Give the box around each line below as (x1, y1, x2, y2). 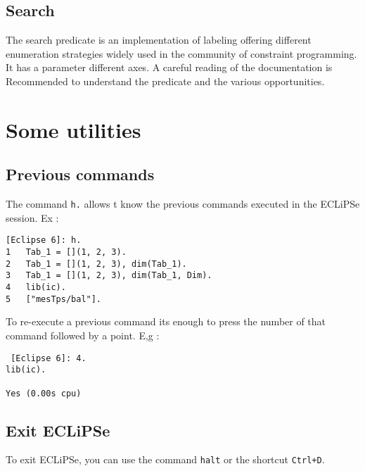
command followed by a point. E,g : (6, 327, 160, 342)
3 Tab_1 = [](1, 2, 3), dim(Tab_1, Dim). (6, 270, 212, 281)
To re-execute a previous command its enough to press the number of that (6, 314, 326, 329)
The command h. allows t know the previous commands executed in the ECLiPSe (6, 196, 360, 211)
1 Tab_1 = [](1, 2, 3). (6, 247, 127, 258)
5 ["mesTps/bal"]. (6, 294, 102, 304)
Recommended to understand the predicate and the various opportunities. (6, 73, 325, 88)
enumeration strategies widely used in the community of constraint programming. (6, 46, 357, 61)
